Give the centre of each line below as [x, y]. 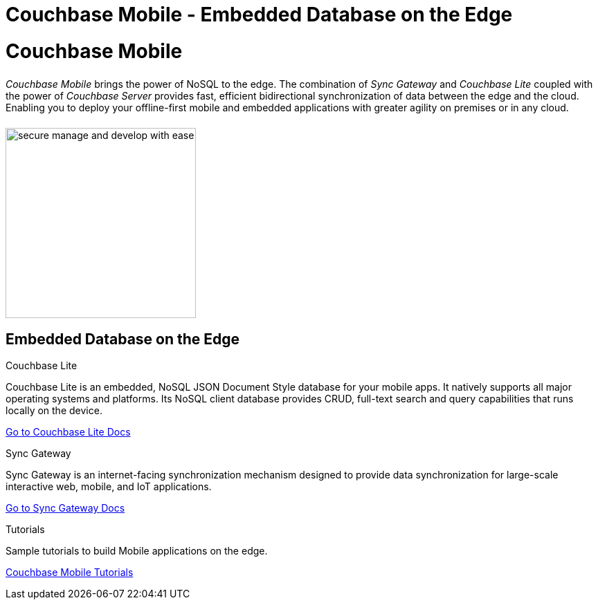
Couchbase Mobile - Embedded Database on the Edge [259, 15]
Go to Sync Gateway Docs [65, 508]
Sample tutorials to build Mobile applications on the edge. [137, 551]
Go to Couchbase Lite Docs [68, 432]
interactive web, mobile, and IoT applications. [109, 487]
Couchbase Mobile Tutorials [70, 573]
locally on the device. [54, 411]
